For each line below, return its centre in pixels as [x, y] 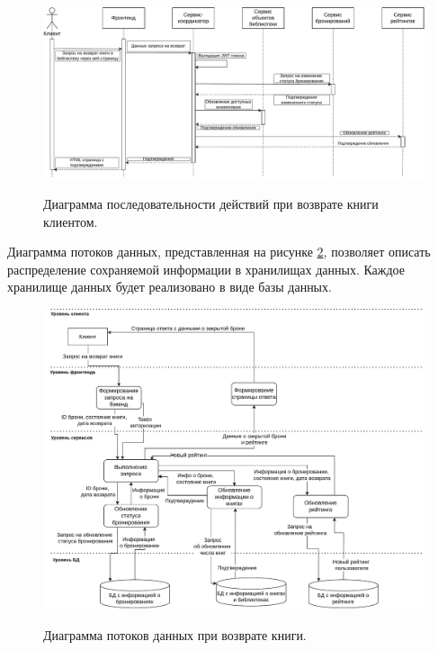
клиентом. [71, 221]
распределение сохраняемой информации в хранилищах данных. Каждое [206, 269]
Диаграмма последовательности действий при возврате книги [211, 204]
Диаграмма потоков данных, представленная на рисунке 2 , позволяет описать [219, 252]
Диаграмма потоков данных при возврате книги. [175, 634]
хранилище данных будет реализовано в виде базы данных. [170, 287]
